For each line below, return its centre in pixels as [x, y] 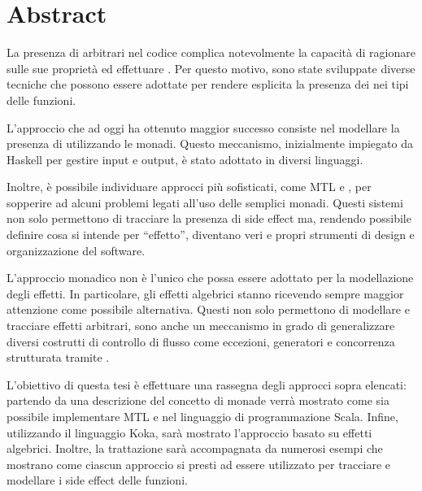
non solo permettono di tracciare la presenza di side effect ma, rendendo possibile [209, 218]
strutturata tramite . [58, 357]
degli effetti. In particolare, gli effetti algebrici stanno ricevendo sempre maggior [205, 293]
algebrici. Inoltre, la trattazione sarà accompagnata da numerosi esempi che [195, 448]
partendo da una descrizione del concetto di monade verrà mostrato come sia [198, 400]
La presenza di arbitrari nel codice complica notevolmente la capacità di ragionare [211, 52]
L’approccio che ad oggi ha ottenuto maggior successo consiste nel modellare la [203, 127]
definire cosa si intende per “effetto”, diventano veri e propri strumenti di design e [211, 235]
